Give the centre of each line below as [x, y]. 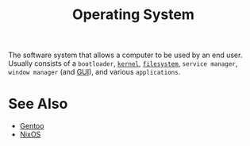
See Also [38, 104]
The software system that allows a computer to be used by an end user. [125, 55]
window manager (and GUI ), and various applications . [94, 72]
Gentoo [32, 126]
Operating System [133, 15]
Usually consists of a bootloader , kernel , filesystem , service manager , [123, 63]
